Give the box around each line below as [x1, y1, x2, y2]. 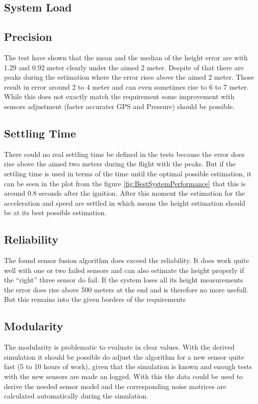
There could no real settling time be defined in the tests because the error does [4, 148, 245, 159]
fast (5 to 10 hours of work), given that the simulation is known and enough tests [4, 361, 252, 372]
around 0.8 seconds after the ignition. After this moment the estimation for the [4, 188, 245, 198]
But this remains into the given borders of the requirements [4, 294, 186, 304]
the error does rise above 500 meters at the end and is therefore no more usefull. [4, 284, 249, 294]
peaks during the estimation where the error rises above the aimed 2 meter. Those [4, 72, 255, 82]
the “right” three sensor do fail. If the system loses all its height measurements [4, 274, 244, 285]
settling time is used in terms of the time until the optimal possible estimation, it [4, 168, 252, 178]
